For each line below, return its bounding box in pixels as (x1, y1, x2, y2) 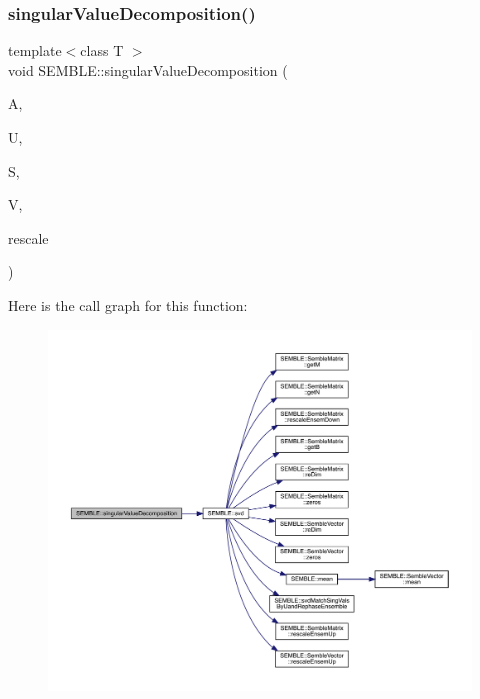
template (8, 40, 62, 61)
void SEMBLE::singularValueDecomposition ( (8, 59, 288, 80)
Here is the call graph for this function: (8, 294, 248, 315)
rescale (8, 227, 49, 248)
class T (80, 40, 124, 61)
